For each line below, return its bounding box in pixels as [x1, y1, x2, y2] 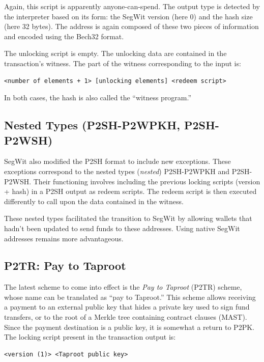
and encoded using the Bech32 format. [4, 31, 124, 41]
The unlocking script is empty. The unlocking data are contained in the [4, 48, 227, 59]
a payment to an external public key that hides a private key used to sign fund [4, 301, 250, 312]
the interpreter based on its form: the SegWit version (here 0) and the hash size [4, 11, 253, 21]
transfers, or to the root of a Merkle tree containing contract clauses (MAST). [4, 312, 247, 322]
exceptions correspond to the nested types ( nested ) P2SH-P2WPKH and [4, 165, 229, 176]
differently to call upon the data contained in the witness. [4, 196, 184, 206]
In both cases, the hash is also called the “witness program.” [4, 92, 192, 103]
